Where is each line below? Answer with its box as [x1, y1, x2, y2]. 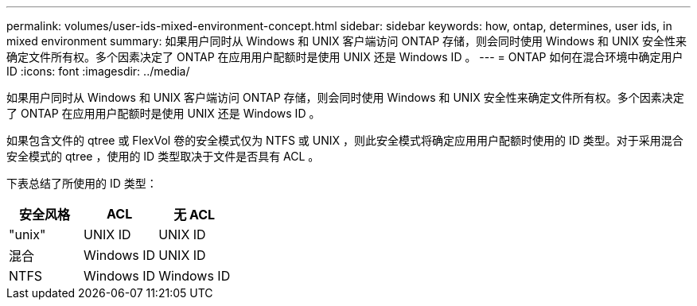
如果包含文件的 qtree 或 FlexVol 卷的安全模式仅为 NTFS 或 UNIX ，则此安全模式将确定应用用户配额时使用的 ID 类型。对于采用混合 [6, 134, 683, 147]
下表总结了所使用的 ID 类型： [6, 176, 158, 190]
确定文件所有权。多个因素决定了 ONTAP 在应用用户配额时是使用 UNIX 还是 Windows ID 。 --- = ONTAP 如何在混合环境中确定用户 [6, 50, 683, 64]
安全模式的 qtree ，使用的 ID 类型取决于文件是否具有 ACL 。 [6, 149, 320, 163]
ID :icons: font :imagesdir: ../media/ [6, 64, 190, 78]
